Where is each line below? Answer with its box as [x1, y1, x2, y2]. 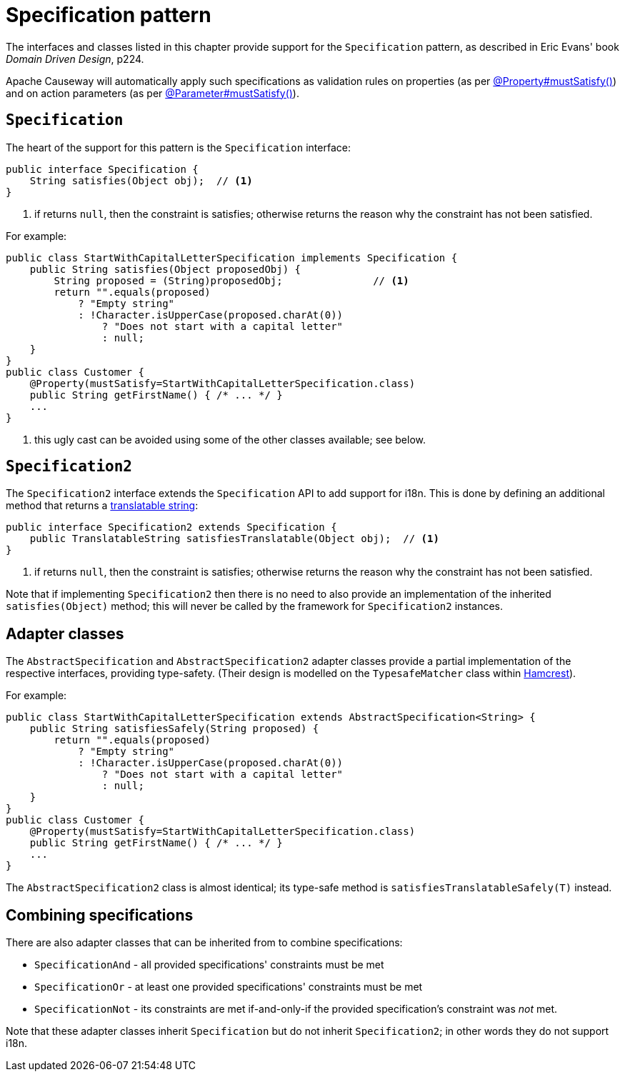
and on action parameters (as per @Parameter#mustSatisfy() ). [6, 86, 299, 99]
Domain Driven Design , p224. [6, 52, 144, 65]
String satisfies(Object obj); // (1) [29, 174, 253, 186]
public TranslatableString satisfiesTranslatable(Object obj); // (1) [29, 533, 439, 545]
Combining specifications [6, 906, 194, 924]
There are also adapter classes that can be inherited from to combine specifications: [6, 936, 403, 949]
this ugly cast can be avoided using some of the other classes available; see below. [34, 433, 426, 446]
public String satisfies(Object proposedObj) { [29, 263, 301, 275]
